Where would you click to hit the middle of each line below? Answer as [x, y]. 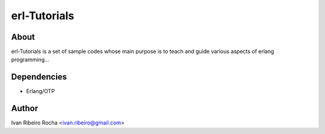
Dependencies [39, 77]
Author [25, 108]
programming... [30, 59]
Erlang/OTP [41, 91]
